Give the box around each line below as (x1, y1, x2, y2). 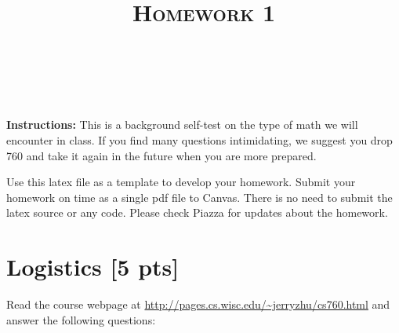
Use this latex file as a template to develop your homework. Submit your (6, 174, 356, 190)
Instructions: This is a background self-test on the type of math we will (6, 116, 358, 133)
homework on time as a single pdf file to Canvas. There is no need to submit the (6, 188, 393, 205)
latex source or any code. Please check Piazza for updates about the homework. (6, 204, 388, 221)
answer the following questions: (6, 311, 156, 328)
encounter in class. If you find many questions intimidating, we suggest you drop (6, 131, 393, 148)
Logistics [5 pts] (6, 251, 180, 283)
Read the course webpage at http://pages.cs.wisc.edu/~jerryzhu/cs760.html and (6, 296, 390, 312)
